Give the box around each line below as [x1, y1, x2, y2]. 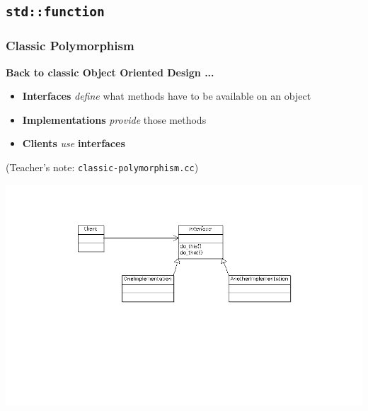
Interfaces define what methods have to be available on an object [22, 88, 311, 103]
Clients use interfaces [22, 136, 125, 151]
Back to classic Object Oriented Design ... [6, 64, 214, 79]
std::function [6, 4, 105, 20]
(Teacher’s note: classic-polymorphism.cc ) [6, 159, 199, 174]
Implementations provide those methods [22, 112, 207, 127]
